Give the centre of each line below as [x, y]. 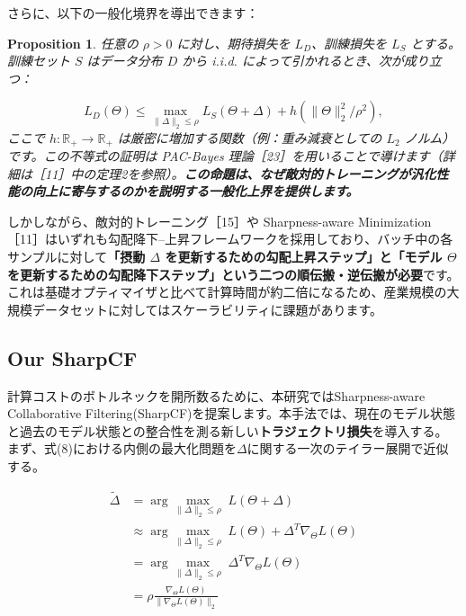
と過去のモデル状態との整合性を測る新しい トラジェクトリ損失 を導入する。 [228, 430]
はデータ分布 [125, 61]
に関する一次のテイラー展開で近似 [348, 448]
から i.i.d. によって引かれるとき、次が [293, 61]
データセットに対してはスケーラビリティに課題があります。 [207, 309]
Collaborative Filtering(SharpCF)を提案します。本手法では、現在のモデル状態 [232, 413]
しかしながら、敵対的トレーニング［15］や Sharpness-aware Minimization [220, 221]
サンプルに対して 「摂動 [76, 256]
